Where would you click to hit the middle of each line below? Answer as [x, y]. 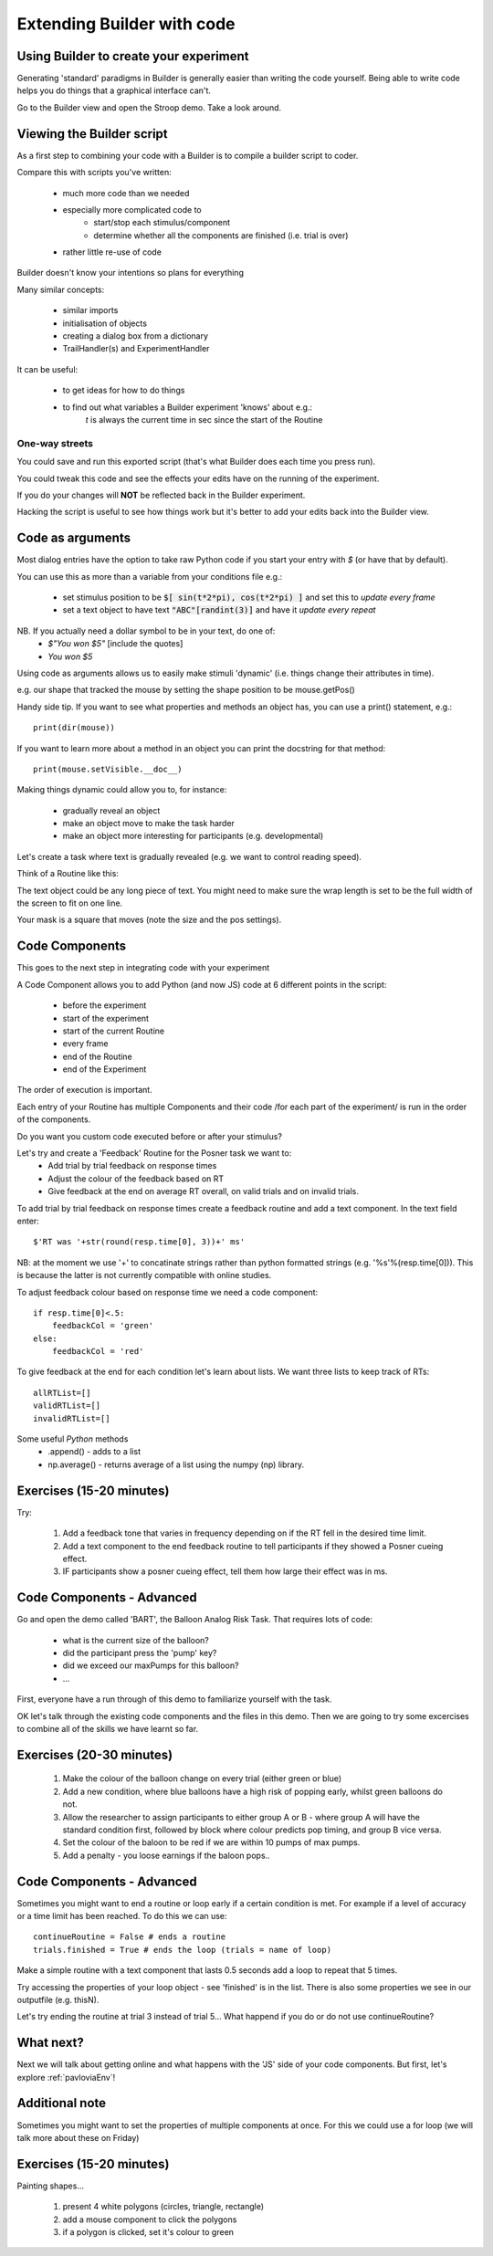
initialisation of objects [105, 323]
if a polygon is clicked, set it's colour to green [148, 2232]
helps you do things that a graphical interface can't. [114, 90]
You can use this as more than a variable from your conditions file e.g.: [150, 576]
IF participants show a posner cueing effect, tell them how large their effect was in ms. [225, 1571]
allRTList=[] [62, 1393]
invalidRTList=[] [72, 1418]
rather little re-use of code [112, 252]
